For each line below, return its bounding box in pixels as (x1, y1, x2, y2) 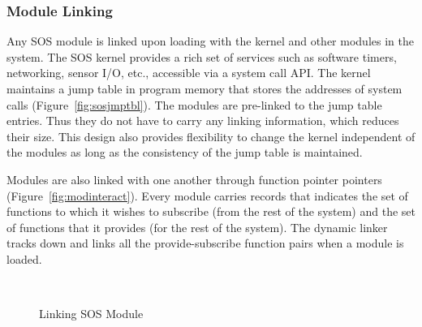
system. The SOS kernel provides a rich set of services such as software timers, (6, 48, 397, 65)
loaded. (6, 250, 42, 267)
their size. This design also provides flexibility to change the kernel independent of (6, 127, 416, 144)
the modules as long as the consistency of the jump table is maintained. (6, 144, 363, 161)
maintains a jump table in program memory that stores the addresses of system (6, 80, 403, 97)
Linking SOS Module (39, 305, 144, 322)
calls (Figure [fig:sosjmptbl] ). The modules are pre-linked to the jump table (6, 96, 382, 113)
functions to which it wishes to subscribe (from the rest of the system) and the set (6, 203, 416, 220)
